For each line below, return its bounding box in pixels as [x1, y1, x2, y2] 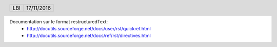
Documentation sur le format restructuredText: [9, 18, 108, 25]
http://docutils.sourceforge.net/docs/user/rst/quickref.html [27, 26, 151, 32]
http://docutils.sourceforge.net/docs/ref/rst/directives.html [27, 33, 151, 39]
